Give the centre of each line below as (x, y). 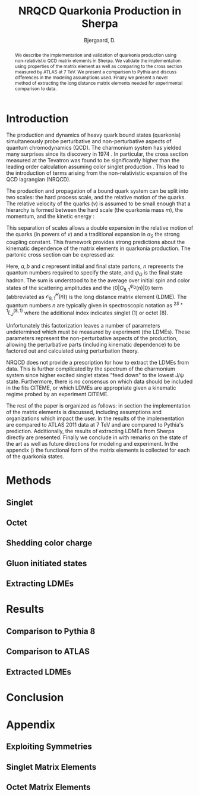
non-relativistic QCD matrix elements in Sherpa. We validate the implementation (98, 61)
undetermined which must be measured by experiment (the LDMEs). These (98, 332)
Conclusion (35, 697)
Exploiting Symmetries (49, 747)
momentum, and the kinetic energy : (50, 217)
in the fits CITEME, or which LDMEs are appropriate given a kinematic (91, 388)
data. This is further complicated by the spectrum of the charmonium (91, 369)
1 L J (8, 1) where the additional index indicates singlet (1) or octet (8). (87, 313)
